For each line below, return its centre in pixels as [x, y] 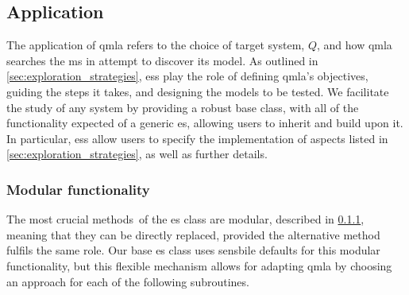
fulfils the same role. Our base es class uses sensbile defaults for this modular [193, 250]
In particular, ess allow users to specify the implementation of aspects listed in [197, 138]
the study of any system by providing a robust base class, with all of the [183, 107]
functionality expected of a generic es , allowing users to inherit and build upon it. [205, 123]
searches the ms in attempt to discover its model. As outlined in [162, 60]
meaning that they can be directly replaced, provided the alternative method [193, 234]
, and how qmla [354, 45]
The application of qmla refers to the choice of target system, [156, 45]
